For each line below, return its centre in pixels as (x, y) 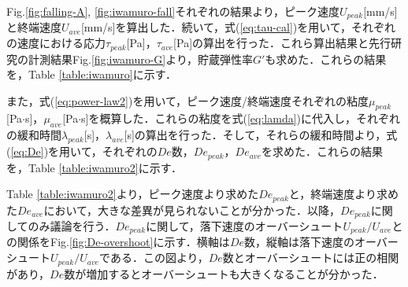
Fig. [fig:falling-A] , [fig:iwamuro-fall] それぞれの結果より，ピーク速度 (173, 11)
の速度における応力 (56, 43)
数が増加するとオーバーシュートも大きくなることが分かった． (224, 273)
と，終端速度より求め (344, 194)
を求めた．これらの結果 (322, 151)
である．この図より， (154, 258)
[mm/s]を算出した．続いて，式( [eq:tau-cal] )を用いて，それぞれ (238, 27)
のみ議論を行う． (72, 226)
